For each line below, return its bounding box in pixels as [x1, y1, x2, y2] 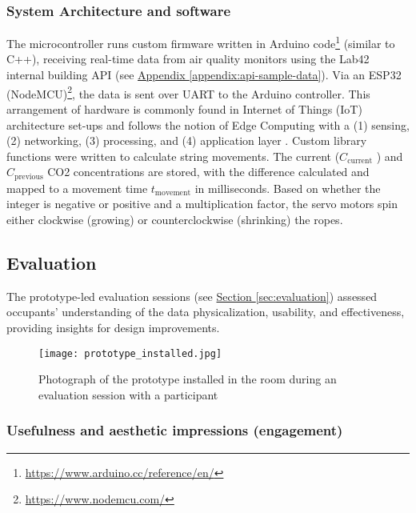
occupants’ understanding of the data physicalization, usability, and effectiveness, [6, 303, 405, 320]
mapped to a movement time [6, 179, 148, 196]
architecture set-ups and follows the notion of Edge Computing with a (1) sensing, [6, 116, 410, 133]
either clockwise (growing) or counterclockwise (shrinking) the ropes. [6, 210, 343, 227]
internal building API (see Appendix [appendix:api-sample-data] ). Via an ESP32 [6, 66, 402, 83]
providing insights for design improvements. [6, 319, 220, 335]
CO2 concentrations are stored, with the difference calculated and [47, 163, 370, 180]
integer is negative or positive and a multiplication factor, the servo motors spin [6, 195, 398, 212]
